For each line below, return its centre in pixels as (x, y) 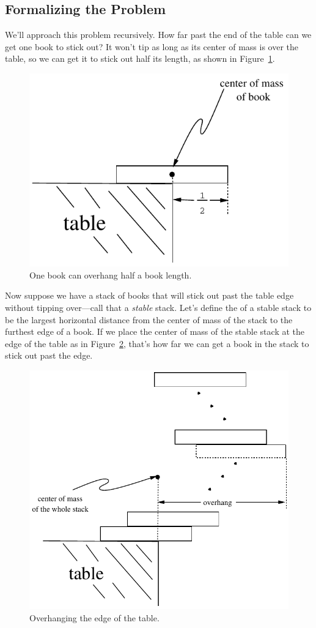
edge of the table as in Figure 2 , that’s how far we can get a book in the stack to (157, 343)
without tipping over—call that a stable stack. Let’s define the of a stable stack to (158, 308)
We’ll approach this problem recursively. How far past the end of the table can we (158, 35)
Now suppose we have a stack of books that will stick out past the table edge (149, 295)
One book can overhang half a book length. (111, 275)
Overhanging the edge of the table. (94, 617)
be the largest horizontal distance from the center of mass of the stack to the (149, 319)
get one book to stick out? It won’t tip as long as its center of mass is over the (152, 46)
